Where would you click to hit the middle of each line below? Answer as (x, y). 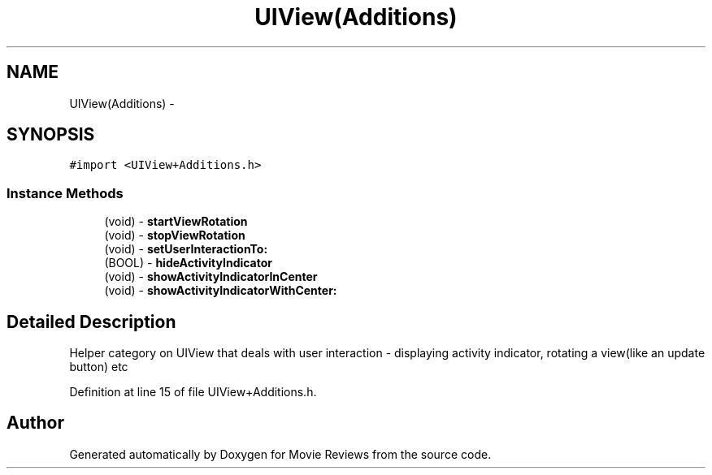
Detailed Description (91, 322)
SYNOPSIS (51, 135)
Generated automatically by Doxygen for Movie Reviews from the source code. (280, 454)
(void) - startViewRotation (176, 222)
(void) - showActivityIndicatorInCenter (211, 277)
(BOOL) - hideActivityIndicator (189, 263)
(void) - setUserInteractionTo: (186, 249)
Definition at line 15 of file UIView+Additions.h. (193, 392)
